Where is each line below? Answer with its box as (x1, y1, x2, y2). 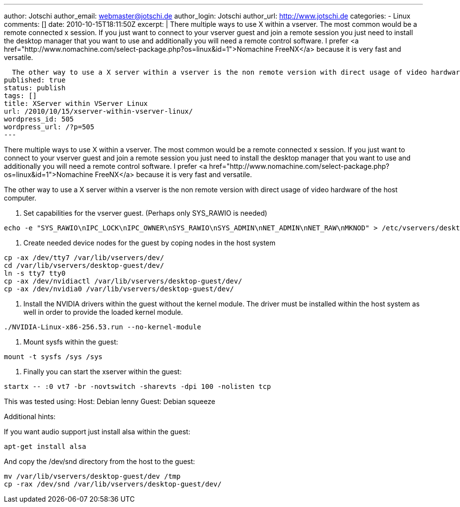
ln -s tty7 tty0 (4, 269, 66, 277)
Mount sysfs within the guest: (23, 338, 118, 346)
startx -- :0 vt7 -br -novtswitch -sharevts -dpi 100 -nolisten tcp (4, 383, 271, 390)
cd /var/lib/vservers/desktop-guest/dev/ (4, 262, 164, 269)
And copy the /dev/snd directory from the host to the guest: (4, 457, 195, 466)
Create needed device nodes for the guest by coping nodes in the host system (23, 239, 276, 247)
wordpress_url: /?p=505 (4, 123, 95, 131)
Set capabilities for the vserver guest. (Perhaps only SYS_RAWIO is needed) (23, 209, 268, 217)
